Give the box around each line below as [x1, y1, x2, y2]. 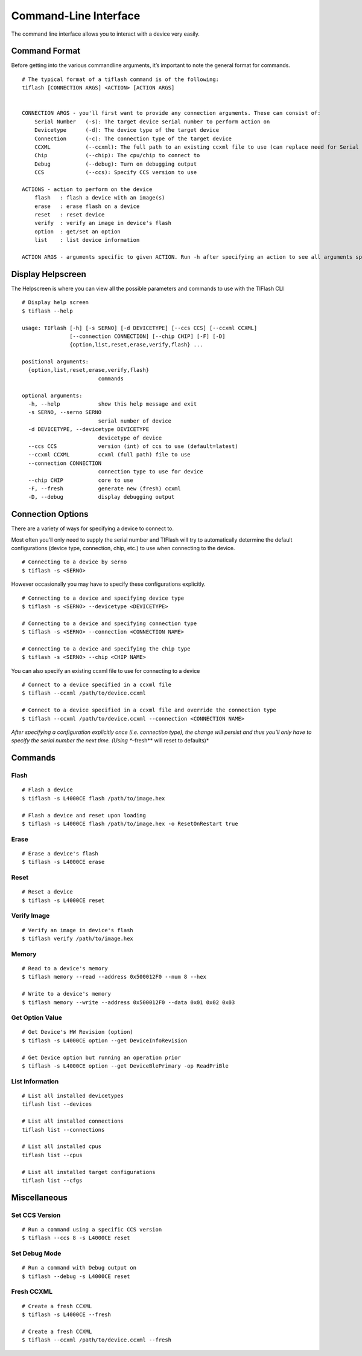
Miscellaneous [11, 1192, 68, 1202]
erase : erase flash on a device [34, 203, 140, 210]
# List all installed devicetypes [22, 1092, 124, 1099]
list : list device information [34, 236, 140, 244]
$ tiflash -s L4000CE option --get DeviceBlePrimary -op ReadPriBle [22, 1063, 229, 1069]
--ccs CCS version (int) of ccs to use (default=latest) [28, 443, 238, 450]
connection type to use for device [98, 469, 203, 475]
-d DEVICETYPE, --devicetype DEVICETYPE [28, 426, 150, 433]
